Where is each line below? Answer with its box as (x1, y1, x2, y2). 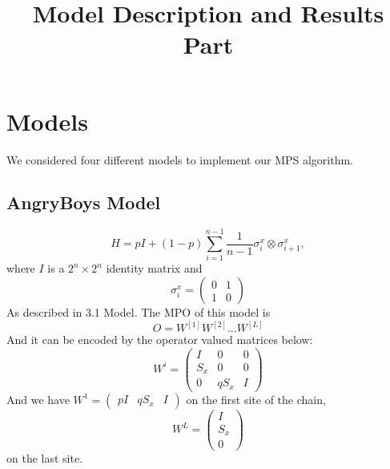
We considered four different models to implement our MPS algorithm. (6, 151, 354, 168)
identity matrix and (106, 260, 203, 277)
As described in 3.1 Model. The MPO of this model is (6, 304, 271, 321)
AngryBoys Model (6, 190, 161, 215)
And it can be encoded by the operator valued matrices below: (6, 331, 313, 348)
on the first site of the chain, (186, 390, 326, 407)
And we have (6, 390, 70, 407)
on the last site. (6, 450, 83, 467)
